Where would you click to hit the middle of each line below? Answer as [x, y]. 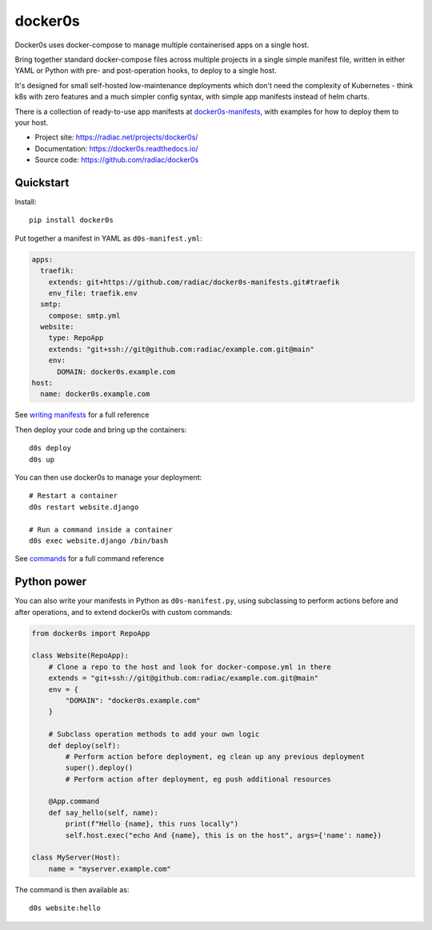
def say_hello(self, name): [104, 813]
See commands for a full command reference [89, 559]
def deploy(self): [84, 745]
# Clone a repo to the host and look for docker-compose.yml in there [190, 667]
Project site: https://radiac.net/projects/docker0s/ [116, 137]
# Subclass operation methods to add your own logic [154, 734]
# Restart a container [74, 496]
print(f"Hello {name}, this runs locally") [152, 824]
